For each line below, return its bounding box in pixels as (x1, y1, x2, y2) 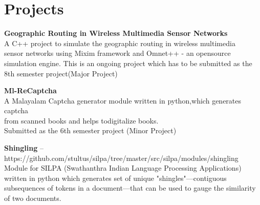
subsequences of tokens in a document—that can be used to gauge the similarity (4, 182, 256, 193)
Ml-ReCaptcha (4, 85, 57, 96)
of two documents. (4, 193, 61, 203)
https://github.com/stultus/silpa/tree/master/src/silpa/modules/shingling (4, 152, 239, 163)
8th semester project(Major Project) (4, 68, 118, 78)
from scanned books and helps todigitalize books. (4, 115, 159, 126)
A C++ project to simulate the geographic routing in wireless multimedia (4, 37, 235, 48)
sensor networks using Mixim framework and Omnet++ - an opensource (4, 48, 231, 58)
